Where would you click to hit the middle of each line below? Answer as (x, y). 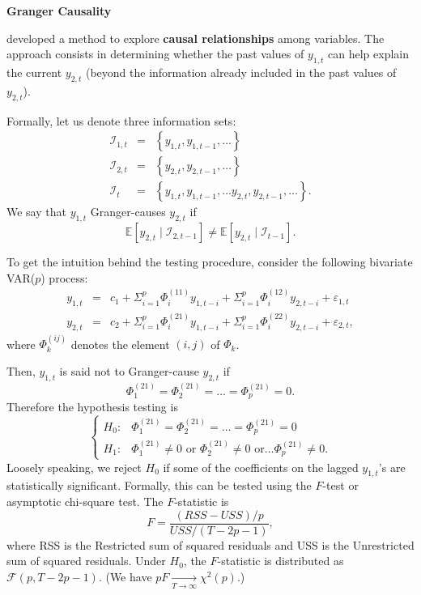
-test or (340, 485)
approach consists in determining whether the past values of (155, 54)
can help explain (369, 54)
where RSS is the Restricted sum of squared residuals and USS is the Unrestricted (210, 544)
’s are (392, 467)
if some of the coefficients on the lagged (261, 467)
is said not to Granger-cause (129, 370)
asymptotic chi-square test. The (85, 501)
